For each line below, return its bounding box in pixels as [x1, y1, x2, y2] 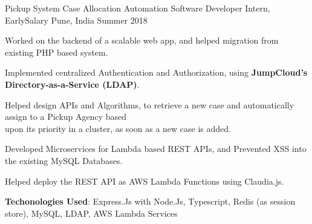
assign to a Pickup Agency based [5, 110, 127, 123]
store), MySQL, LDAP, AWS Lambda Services [5, 206, 178, 219]
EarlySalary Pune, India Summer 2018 [5, 13, 148, 26]
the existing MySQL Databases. [5, 154, 123, 166]
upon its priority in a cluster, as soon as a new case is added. [5, 122, 231, 134]
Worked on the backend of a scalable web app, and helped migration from [5, 34, 279, 47]
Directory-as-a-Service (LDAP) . [5, 77, 140, 90]
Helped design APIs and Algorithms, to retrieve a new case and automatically [5, 98, 294, 111]
